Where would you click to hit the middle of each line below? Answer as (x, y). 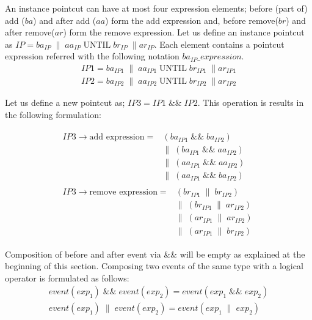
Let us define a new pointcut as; (65, 102)
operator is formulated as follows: (67, 277)
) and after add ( (65, 20)
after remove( (30, 32)
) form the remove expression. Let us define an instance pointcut (184, 32)
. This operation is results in (251, 102)
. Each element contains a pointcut (219, 44)
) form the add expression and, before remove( (192, 20)
